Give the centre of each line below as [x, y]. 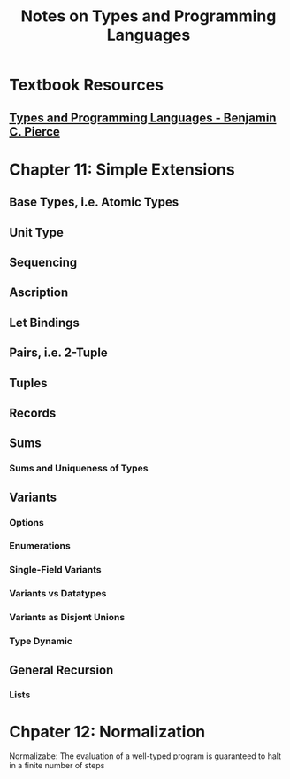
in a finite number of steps [57, 766]
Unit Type [36, 232]
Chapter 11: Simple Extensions [122, 169]
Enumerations [40, 546]
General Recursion [61, 670]
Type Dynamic [41, 642]
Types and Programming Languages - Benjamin [143, 117]
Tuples [28, 383]
